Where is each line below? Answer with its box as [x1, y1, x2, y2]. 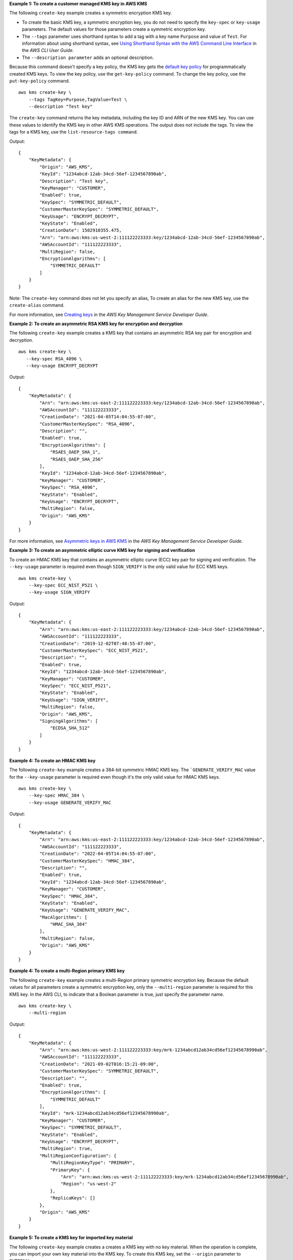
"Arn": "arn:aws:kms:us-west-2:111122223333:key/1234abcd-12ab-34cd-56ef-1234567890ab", [39, 234, 265, 240]
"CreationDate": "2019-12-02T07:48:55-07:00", [39, 641, 157, 646]
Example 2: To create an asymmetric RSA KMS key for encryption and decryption [9, 321, 183, 327]
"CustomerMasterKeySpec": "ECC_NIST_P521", [39, 648, 149, 654]
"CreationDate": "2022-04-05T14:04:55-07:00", [39, 851, 157, 857]
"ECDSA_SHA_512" [50, 725, 90, 731]
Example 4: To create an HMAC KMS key [9, 758, 96, 764]
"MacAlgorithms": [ [39, 914, 88, 920]
